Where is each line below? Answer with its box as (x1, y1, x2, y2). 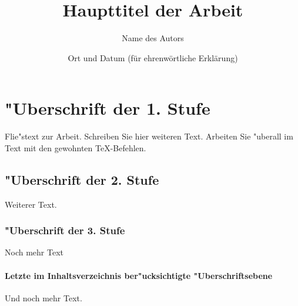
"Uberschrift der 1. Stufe (5, 96, 210, 120)
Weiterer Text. (5, 198, 57, 210)
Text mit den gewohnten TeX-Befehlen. (5, 141, 146, 154)
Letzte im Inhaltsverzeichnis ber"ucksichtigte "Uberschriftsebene (5, 269, 273, 281)
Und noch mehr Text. (5, 291, 82, 304)
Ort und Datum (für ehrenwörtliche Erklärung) (68, 51, 238, 64)
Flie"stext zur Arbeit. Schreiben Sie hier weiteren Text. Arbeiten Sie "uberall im (5, 130, 293, 142)
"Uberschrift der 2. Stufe (5, 170, 159, 188)
